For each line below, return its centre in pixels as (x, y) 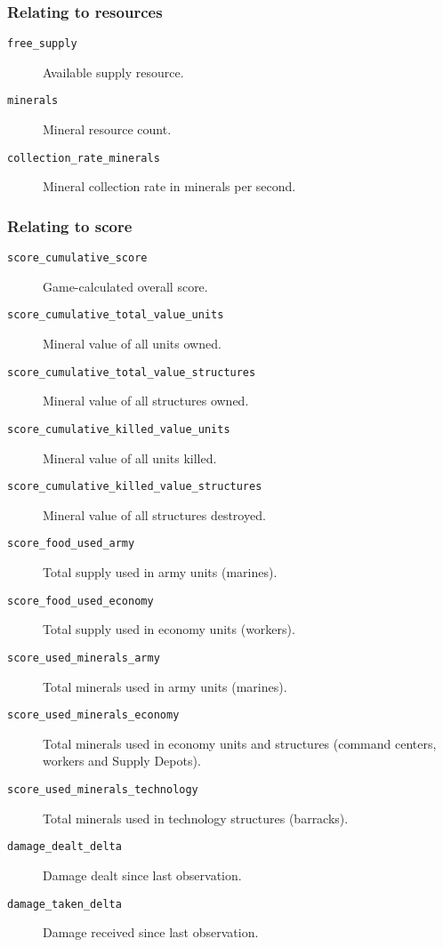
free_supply (42, 44)
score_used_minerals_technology (103, 790)
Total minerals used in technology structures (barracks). (196, 818)
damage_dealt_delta (64, 847)
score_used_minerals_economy (93, 715)
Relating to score (70, 225)
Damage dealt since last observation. (142, 875)
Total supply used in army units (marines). (160, 572)
